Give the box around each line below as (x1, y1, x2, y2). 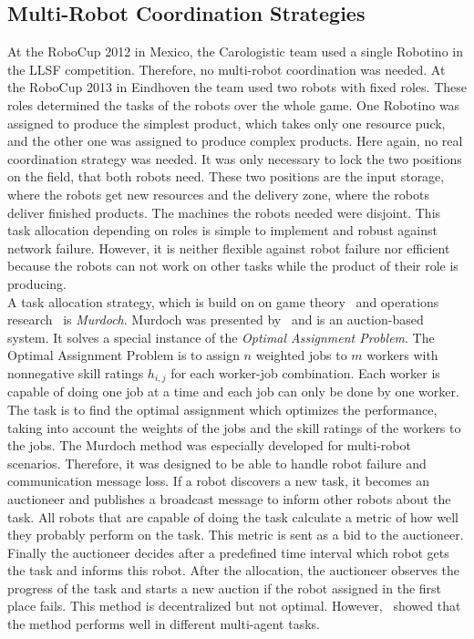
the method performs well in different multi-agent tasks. (7, 614, 320, 634)
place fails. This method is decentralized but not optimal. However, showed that (7, 596, 461, 615)
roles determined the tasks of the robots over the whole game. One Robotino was (7, 95, 460, 114)
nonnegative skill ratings (7, 363, 144, 382)
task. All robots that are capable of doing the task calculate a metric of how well (7, 507, 459, 526)
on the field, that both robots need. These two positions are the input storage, (7, 167, 445, 186)
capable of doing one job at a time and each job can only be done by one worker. (7, 382, 459, 401)
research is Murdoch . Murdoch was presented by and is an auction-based (7, 310, 424, 329)
